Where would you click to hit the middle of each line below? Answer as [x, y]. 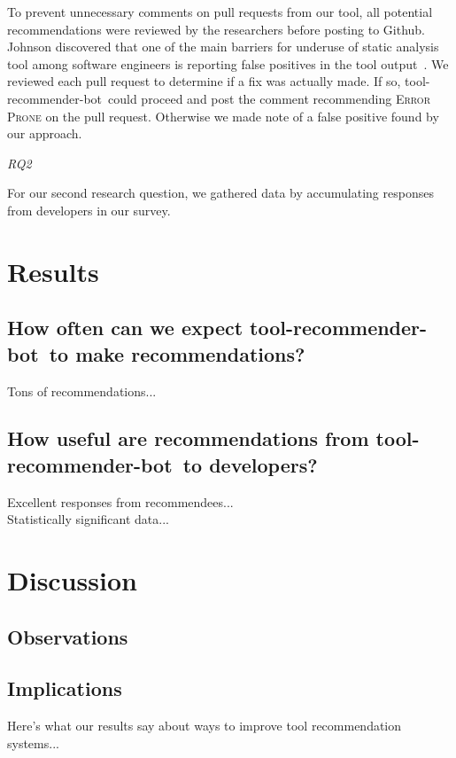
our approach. [45, 133]
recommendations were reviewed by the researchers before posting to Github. [216, 29]
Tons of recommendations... [82, 391]
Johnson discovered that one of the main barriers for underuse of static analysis [223, 47]
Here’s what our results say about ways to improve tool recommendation [205, 726]
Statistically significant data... [88, 519]
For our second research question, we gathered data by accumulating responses [220, 193]
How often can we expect [125, 328]
